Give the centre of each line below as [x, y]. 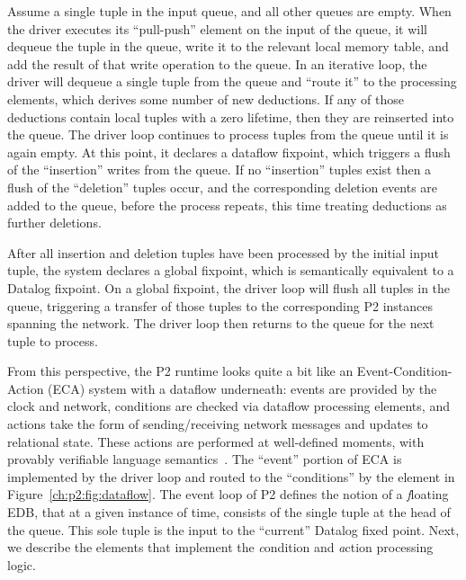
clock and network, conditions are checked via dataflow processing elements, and [229, 406]
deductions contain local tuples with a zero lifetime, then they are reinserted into [231, 116]
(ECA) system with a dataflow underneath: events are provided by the [242, 388]
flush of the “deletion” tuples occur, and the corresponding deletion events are [223, 187]
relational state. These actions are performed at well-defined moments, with [216, 441]
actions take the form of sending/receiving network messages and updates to [218, 424]
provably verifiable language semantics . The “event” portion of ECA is [205, 459]
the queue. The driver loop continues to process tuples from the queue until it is [228, 134]
